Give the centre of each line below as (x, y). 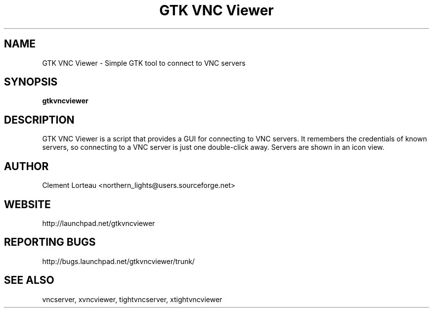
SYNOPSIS (31, 82)
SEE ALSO (29, 280)
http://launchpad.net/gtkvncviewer (99, 223)
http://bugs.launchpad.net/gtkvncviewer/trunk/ (118, 261)
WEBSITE (27, 204)
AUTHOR (26, 166)
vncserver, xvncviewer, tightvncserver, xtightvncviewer (132, 299)
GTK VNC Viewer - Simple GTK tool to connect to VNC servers (144, 63)
